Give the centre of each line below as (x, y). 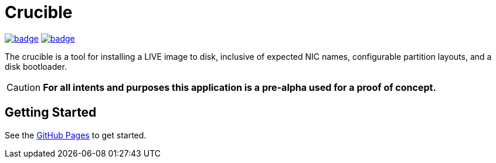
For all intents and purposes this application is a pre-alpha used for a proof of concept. (239, 87)
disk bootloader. (36, 66)
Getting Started (51, 113)
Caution (24, 87)
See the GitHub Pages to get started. (76, 135)
